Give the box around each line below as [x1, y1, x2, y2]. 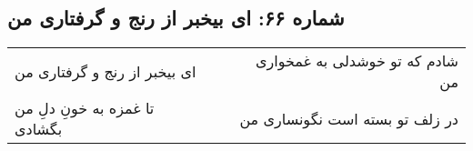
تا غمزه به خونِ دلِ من [15, 97, 155, 119]
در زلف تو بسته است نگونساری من [239, 107, 458, 129]
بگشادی [15, 118, 63, 140]
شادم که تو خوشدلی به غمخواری [256, 50, 458, 72]
